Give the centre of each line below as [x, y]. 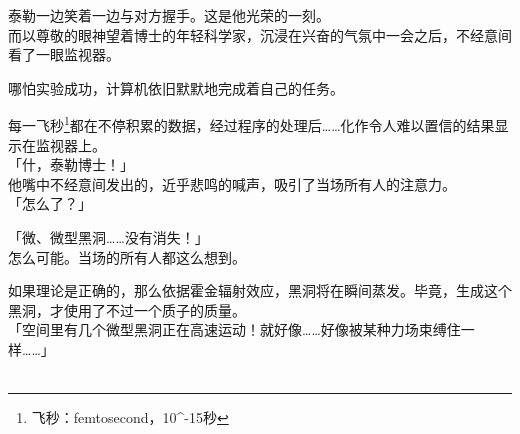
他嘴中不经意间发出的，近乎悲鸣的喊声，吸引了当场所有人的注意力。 [232, 183]
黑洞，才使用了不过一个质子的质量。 [127, 309]
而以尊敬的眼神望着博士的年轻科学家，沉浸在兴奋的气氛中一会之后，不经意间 [260, 34]
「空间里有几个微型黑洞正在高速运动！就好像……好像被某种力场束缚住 [234, 329]
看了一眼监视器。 [64, 54]
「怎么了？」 [50, 203]
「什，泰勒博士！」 [71, 164]
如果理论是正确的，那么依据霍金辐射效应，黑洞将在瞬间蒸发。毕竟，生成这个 [260, 290]
